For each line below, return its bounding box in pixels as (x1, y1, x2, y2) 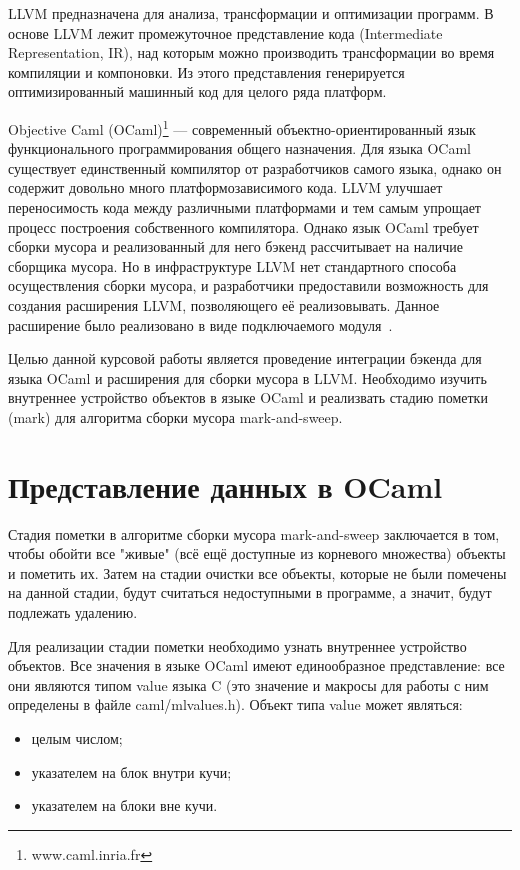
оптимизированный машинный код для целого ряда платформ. (8, 81, 387, 102)
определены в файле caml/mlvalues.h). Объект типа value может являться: (8, 694, 463, 715)
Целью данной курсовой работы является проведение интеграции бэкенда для (8, 348, 482, 369)
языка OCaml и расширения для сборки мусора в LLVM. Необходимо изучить (8, 367, 487, 388)
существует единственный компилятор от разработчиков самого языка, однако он (8, 157, 502, 178)
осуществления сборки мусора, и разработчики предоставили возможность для (8, 275, 489, 296)
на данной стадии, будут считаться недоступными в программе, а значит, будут (8, 582, 492, 603)
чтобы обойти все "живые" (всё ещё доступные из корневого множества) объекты (8, 543, 506, 564)
